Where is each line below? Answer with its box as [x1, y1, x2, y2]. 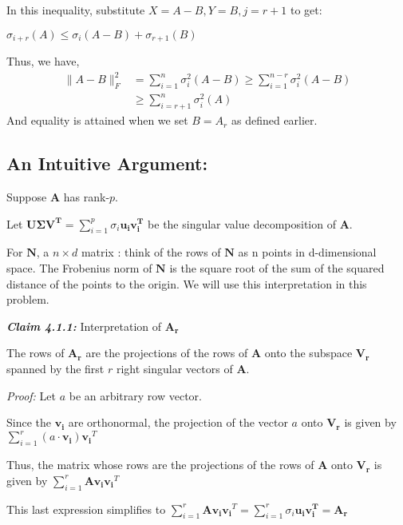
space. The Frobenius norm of [6, 260, 152, 276]
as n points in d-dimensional [238, 244, 377, 261]
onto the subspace [264, 344, 353, 361]
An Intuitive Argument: [6, 151, 208, 176]
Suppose [6, 189, 47, 205]
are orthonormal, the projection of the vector [68, 414, 288, 431]
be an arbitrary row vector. [69, 387, 202, 404]
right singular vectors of [116, 360, 233, 377]
